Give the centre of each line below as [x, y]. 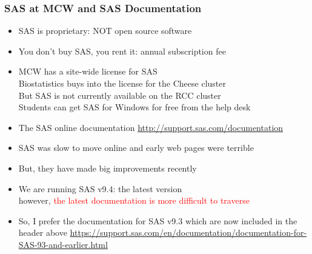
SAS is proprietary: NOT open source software [105, 31]
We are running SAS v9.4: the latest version [100, 188]
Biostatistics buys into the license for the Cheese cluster [122, 83]
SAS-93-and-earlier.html [63, 244]
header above [43, 232]
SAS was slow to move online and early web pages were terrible [136, 148]
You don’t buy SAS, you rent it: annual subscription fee [122, 51]
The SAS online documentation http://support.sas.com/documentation [151, 127]
